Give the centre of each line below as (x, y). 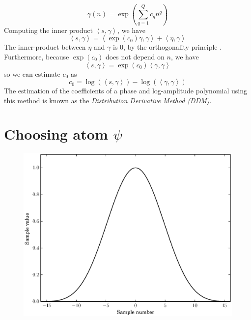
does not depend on (135, 56)
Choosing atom (56, 134)
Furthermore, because (37, 56)
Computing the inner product (48, 30)
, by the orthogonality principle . (173, 47)
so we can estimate (32, 73)
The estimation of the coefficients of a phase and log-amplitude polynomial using (125, 91)
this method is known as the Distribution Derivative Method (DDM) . (108, 100)
